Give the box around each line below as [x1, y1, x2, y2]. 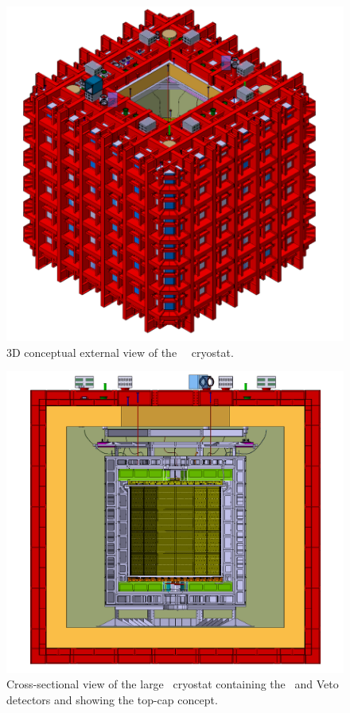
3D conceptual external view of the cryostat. [6, 343, 234, 360]
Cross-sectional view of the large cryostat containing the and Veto [6, 676, 339, 692]
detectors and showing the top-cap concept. [6, 691, 218, 707]
